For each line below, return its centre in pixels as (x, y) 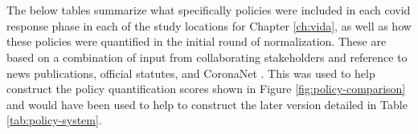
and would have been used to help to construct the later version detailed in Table (207, 104)
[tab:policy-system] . (54, 120)
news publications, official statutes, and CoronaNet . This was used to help (191, 73)
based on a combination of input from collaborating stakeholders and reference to (207, 57)
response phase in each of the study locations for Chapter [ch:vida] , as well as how (209, 25)
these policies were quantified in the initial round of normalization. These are (197, 41)
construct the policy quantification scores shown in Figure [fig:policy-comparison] (206, 89)
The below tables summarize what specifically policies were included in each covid (209, 10)
